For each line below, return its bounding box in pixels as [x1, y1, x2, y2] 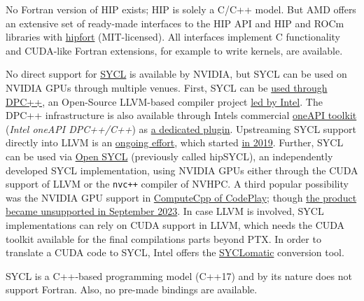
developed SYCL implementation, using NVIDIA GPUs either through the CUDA [6, 162, 358, 177]
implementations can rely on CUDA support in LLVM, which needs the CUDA [6, 217, 345, 232]
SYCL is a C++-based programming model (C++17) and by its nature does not [6, 268, 352, 283]
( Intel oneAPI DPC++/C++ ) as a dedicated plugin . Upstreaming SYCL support [6, 121, 357, 136]
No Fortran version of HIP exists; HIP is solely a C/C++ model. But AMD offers [6, 2, 356, 16]
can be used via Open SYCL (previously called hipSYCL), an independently [6, 148, 333, 163]
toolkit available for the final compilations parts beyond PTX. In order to [6, 231, 321, 246]
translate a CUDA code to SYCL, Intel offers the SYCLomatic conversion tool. [6, 245, 344, 260]
